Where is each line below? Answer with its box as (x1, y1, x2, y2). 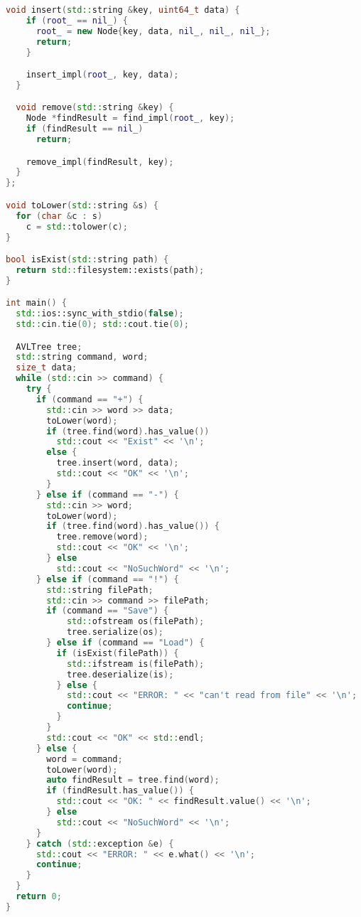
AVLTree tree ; (16, 341, 82, 352)
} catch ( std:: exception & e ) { (26, 838, 174, 849)
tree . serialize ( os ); (66, 627, 163, 638)
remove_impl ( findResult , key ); (26, 156, 174, 167)
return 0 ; (16, 891, 62, 902)
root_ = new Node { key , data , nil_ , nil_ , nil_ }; (36, 26, 271, 36)
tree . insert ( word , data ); (56, 458, 179, 468)
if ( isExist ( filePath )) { (56, 648, 179, 658)
